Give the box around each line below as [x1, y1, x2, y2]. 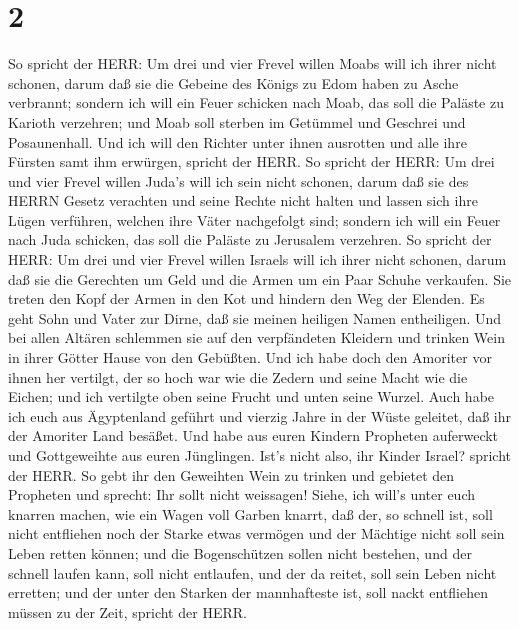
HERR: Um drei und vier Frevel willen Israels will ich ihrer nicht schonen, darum [8, 249, 507, 270]
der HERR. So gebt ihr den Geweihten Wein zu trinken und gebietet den [8, 464, 455, 485]
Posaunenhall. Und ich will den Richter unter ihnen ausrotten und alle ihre [8, 131, 467, 152]
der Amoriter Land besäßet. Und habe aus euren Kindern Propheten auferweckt [8, 425, 499, 446]
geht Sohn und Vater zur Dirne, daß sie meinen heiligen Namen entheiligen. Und [8, 307, 502, 328]
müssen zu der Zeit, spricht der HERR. [8, 601, 247, 622]
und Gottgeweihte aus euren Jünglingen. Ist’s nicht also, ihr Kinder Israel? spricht [8, 445, 512, 465]
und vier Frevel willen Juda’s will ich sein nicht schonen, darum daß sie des [8, 170, 469, 191]
